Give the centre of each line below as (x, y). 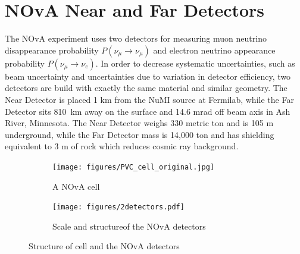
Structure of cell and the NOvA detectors (104, 246)
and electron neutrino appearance (214, 50)
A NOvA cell (76, 186)
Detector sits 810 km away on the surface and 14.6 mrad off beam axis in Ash (148, 111)
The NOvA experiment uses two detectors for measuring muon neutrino (136, 38)
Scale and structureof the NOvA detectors (129, 226)
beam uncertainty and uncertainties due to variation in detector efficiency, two (148, 76)
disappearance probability (52, 50)
